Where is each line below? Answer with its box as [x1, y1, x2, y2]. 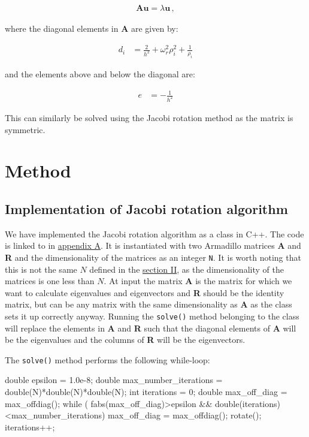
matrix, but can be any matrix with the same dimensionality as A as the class [5, 298, 292, 311]
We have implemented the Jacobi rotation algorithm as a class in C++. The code [5, 227, 304, 240]
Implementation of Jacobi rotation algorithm [5, 199, 288, 218]
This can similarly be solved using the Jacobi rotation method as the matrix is [5, 111, 293, 123]
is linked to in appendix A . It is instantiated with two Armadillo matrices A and [5, 239, 301, 252]
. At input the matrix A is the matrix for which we [104, 275, 292, 287]
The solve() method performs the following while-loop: [5, 353, 210, 366]
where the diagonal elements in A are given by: [5, 22, 178, 35]
